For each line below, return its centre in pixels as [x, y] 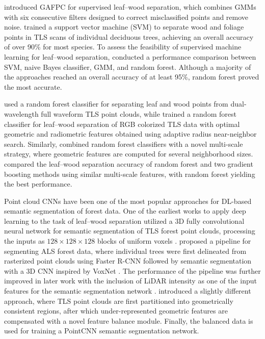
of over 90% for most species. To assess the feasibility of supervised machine [123, 47]
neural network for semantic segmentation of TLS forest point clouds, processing [130, 231]
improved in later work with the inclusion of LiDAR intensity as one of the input [131, 281]
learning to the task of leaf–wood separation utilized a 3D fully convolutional [124, 220]
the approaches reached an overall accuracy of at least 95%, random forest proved [132, 77]
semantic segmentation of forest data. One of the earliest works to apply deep [125, 211]
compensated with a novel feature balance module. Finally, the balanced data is [129, 320]
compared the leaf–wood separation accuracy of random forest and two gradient [129, 163]
